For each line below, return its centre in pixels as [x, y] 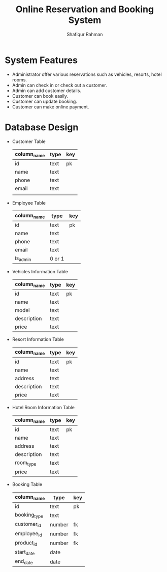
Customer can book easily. [40, 96]
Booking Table [27, 484]
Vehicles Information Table [40, 272]
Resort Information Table [38, 339]
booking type [29, 516]
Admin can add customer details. [47, 91]
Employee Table [29, 203]
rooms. [20, 79]
